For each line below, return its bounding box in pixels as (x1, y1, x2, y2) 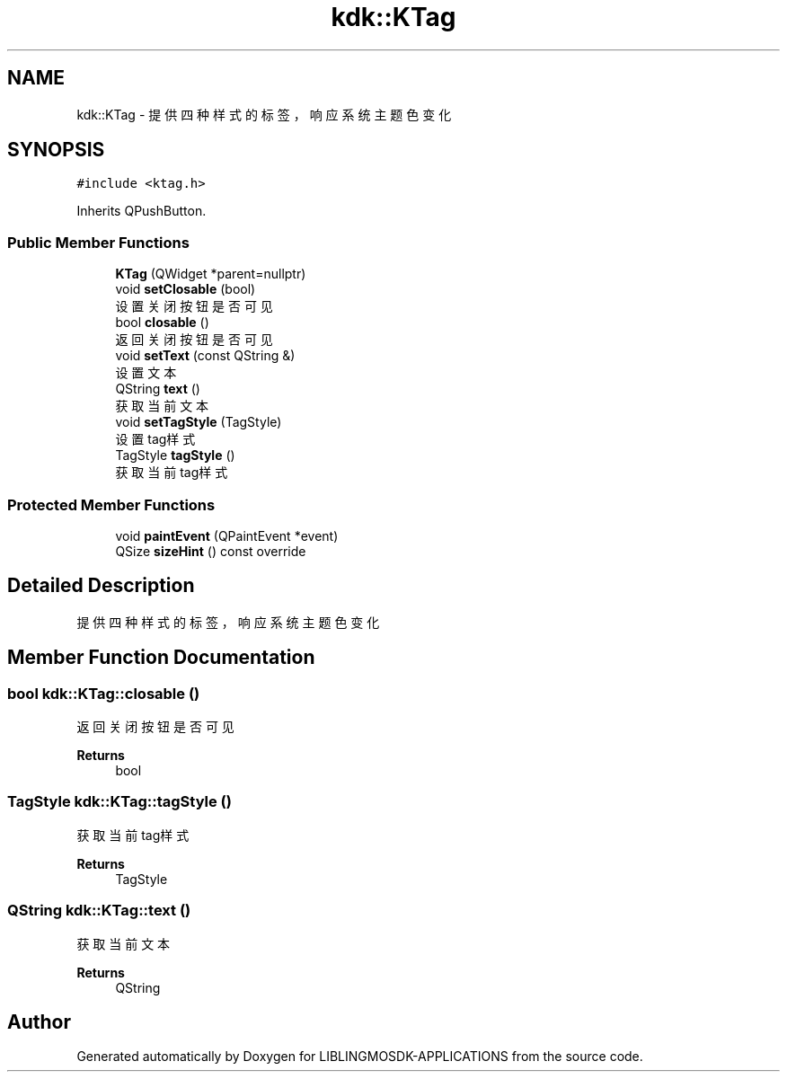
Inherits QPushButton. (76, 203, 207, 219)
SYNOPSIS (7, 138, 105, 162)
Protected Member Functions (7, 495, 216, 514)
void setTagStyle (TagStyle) (115, 414, 282, 430)
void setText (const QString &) (115, 348, 296, 364)
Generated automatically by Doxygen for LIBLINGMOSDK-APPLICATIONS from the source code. (76, 1048, 643, 1065)
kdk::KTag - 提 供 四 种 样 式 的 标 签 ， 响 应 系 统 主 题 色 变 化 (76, 106, 452, 122)
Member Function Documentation (7, 646, 315, 669)
